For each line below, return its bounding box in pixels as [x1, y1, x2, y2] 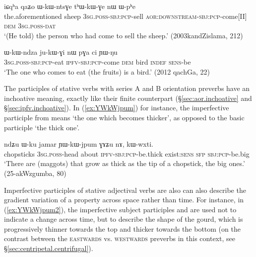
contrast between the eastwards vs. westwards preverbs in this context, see [4, 233, 235, 244]
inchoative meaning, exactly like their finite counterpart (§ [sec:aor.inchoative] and [4, 92, 252, 103]
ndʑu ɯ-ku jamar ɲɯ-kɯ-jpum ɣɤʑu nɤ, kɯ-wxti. [4, 139, 153, 149]
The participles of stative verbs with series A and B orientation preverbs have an [4, 83, 250, 93]
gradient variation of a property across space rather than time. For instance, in [4, 194, 244, 205]
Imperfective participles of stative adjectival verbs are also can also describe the [4, 184, 246, 195]
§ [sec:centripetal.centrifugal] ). [4, 243, 93, 254]
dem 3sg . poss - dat [4, 20, 56, 31]
